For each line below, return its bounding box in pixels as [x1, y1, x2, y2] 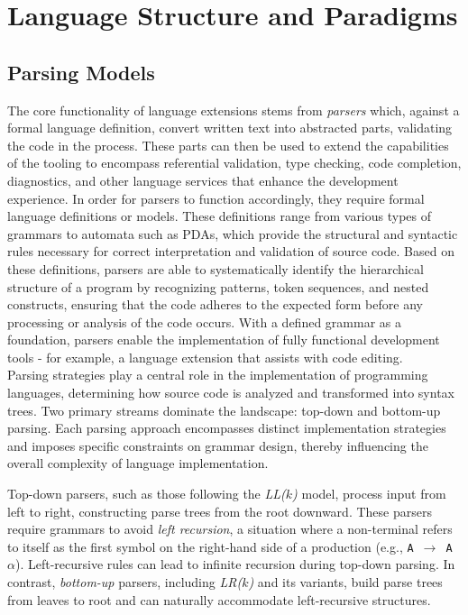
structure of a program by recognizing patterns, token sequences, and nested [7, 277, 429, 296]
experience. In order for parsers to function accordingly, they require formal [7, 188, 425, 207]
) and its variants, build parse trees [248, 573, 443, 592]
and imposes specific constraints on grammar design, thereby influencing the [7, 436, 428, 454]
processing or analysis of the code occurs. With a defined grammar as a [7, 312, 401, 331]
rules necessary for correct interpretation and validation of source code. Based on [7, 242, 454, 261]
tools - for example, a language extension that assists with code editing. [7, 347, 403, 366]
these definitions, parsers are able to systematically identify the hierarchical [7, 259, 424, 278]
